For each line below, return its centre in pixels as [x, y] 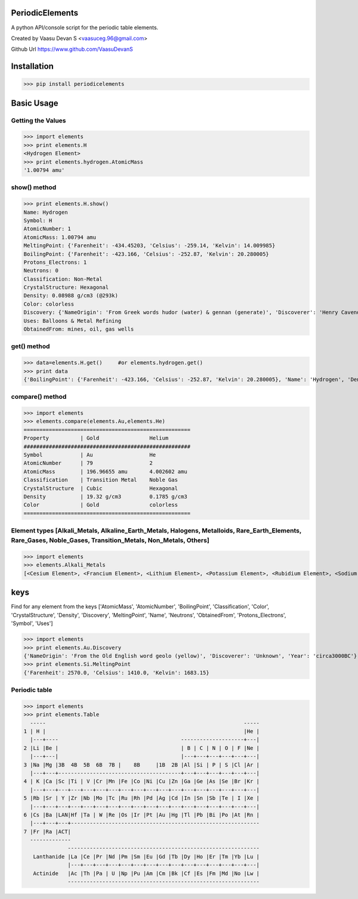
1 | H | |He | [141, 732]
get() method [30, 346]
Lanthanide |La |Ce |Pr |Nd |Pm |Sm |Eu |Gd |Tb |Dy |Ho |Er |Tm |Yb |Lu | [146, 856]
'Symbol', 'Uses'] [32, 623]
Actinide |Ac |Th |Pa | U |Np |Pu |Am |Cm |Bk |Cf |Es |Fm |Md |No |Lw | [146, 873]
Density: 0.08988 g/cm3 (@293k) [71, 296]
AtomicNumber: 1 [47, 229]
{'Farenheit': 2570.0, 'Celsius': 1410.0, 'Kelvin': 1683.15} [116, 672]
